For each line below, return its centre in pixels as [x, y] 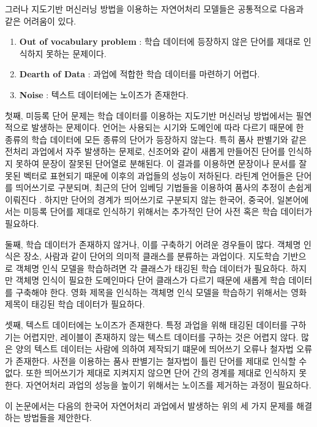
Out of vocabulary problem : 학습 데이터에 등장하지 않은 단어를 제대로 [160, 41]
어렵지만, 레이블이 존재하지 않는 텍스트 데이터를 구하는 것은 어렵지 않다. [161, 337]
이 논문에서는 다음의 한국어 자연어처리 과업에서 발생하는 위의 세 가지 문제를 [149, 405]
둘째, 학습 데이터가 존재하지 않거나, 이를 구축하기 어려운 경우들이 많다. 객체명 [153, 244]
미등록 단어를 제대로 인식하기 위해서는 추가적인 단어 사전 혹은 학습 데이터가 [168, 211]
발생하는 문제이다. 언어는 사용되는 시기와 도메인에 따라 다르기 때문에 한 [168, 127]
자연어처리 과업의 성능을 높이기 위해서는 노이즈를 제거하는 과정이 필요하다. [169, 385]
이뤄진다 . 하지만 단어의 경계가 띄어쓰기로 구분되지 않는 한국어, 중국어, [140, 199]
